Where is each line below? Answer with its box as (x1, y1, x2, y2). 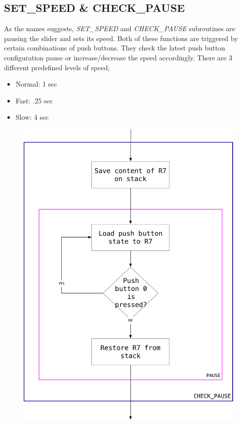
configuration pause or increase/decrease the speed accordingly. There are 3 (4, 52, 233, 62)
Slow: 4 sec (15, 112, 49, 122)
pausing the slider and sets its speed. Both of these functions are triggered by (4, 33, 238, 43)
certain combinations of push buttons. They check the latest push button (4, 43, 225, 53)
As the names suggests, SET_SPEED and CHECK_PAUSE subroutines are (4, 23, 236, 34)
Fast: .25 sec (15, 95, 53, 105)
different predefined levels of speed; (4, 62, 110, 72)
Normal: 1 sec (15, 79, 57, 89)
